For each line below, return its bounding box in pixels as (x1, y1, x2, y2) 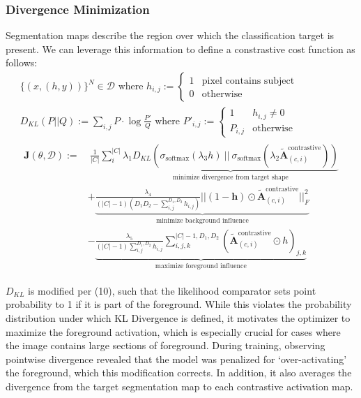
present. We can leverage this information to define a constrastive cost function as (6, 41, 355, 56)
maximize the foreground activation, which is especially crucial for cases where (6, 324, 341, 339)
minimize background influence (155, 216, 249, 224)
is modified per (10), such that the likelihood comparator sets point (28, 283, 316, 297)
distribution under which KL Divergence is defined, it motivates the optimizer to (6, 310, 351, 325)
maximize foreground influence (155, 263, 247, 270)
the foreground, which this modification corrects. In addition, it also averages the (6, 365, 352, 380)
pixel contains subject (201, 76, 295, 86)
